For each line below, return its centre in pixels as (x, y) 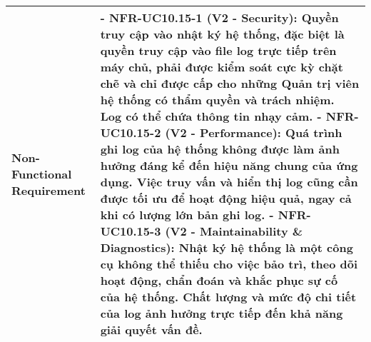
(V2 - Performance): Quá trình (254, 132)
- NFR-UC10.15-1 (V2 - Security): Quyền (219, 17)
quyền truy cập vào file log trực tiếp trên (218, 50)
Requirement (49, 190)
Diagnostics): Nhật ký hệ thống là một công (227, 247)
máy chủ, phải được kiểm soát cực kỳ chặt (222, 67)
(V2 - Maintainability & (234, 231)
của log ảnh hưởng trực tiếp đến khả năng (222, 313)
